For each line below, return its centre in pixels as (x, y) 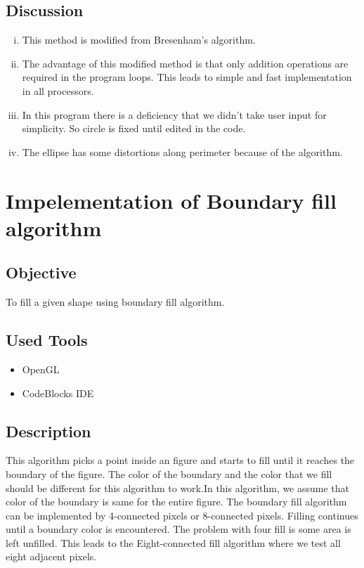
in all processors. (58, 90)
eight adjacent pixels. (51, 556)
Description (48, 431)
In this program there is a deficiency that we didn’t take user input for (174, 114)
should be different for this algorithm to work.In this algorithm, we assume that (178, 488)
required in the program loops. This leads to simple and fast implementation (187, 77)
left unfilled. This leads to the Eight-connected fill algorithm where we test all (173, 542)
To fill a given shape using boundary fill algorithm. (115, 302)
